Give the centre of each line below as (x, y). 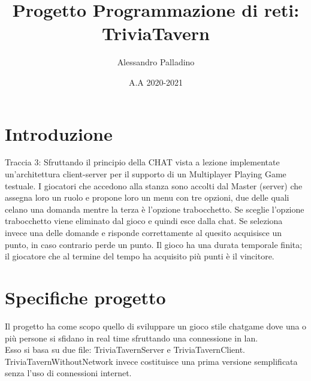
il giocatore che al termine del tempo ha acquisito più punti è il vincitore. (140, 256)
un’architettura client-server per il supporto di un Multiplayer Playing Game (146, 174)
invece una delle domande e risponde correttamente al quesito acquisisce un (143, 232)
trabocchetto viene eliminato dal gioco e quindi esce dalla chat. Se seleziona (144, 221)
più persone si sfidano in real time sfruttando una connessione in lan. (132, 338)
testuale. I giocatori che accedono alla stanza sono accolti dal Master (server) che (154, 185)
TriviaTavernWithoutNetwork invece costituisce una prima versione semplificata (151, 361)
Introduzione (59, 133)
